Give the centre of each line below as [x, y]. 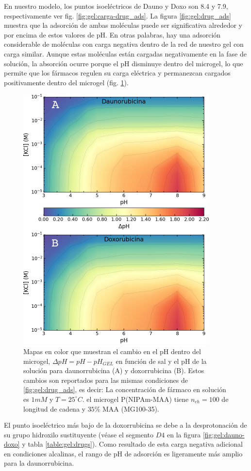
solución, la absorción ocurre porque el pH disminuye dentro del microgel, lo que [124, 63]
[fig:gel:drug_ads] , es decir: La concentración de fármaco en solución [125, 389]
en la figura [184, 434]
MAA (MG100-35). [131, 408]
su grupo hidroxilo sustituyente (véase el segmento [79, 434]
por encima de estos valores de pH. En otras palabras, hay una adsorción [112, 34]
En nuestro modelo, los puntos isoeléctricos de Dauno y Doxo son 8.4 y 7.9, [116, 6]
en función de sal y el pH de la [161, 361]
